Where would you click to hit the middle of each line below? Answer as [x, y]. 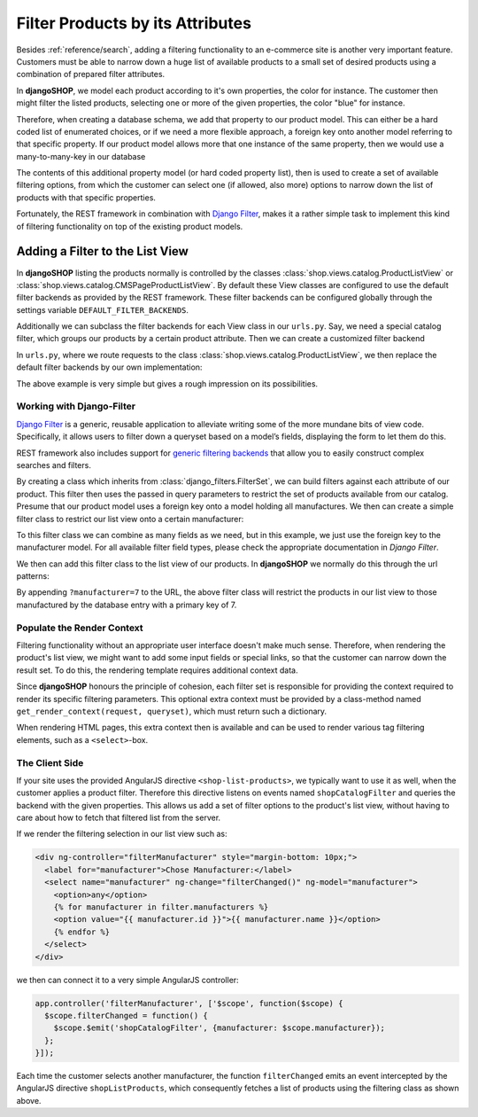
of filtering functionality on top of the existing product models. [130, 226]
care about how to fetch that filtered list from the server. [119, 818]
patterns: [33, 576]
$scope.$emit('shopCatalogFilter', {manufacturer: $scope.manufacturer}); [219, 1028]
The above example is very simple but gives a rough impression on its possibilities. [167, 383]
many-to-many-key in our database [81, 156]
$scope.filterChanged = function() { [126, 1015]
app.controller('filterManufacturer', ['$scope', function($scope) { [189, 1003]
